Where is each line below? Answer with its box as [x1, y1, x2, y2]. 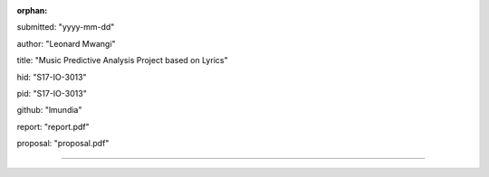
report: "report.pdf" [16, 121, 90, 132]
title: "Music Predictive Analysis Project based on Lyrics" [16, 55, 228, 66]
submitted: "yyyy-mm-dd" [16, 22, 115, 33]
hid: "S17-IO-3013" [16, 71, 87, 82]
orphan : [16, 5, 48, 15]
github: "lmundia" [16, 105, 82, 116]
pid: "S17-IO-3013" [16, 88, 88, 98]
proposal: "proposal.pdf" [16, 138, 110, 149]
